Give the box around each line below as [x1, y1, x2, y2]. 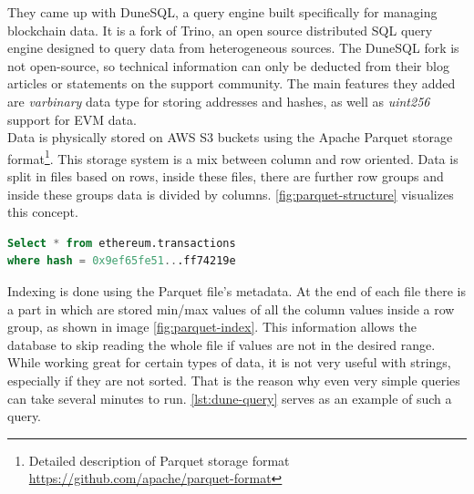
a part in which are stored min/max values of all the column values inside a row [7, 299, 455, 318]
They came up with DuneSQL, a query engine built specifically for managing [7, 3, 438, 21]
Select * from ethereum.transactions [7, 236, 236, 250]
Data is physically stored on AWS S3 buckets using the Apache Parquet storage [7, 128, 453, 147]
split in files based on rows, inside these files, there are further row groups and [7, 167, 444, 185]
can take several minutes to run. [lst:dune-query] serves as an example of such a [7, 388, 452, 407]
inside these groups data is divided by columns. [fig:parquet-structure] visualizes [7, 184, 454, 203]
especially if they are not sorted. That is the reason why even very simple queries [7, 370, 460, 389]
